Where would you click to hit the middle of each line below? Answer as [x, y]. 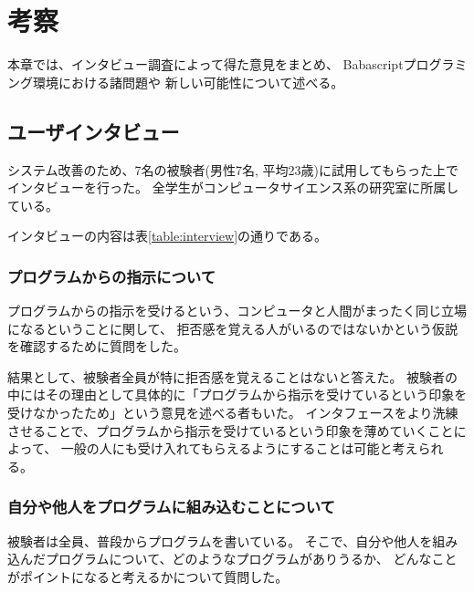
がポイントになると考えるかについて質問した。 [148, 576]
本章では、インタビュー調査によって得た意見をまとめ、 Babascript [205, 64]
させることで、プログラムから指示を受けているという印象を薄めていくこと [231, 430]
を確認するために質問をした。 [97, 346]
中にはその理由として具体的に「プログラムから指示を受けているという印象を [237, 395]
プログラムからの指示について [112, 276]
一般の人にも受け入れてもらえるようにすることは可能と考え [239, 448]
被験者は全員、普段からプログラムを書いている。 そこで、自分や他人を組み [233, 540]
